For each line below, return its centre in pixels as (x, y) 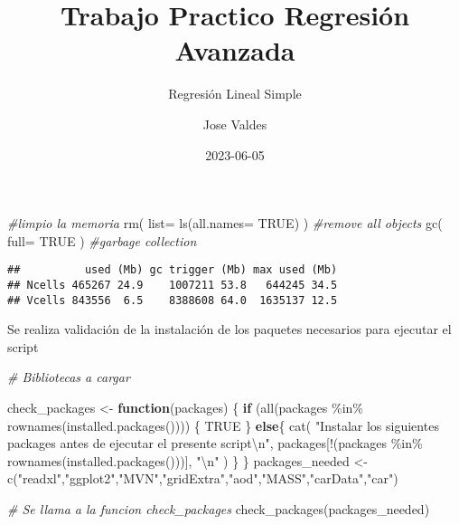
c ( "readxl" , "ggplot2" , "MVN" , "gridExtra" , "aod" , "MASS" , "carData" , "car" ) (203, 478)
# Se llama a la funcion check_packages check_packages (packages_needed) (219, 509)
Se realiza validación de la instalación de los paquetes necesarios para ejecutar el (229, 329)
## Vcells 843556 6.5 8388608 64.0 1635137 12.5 (173, 300)
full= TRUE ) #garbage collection (102, 240)
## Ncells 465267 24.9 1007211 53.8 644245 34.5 (173, 285)
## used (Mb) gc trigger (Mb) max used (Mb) (173, 270)
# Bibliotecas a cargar (69, 377)
